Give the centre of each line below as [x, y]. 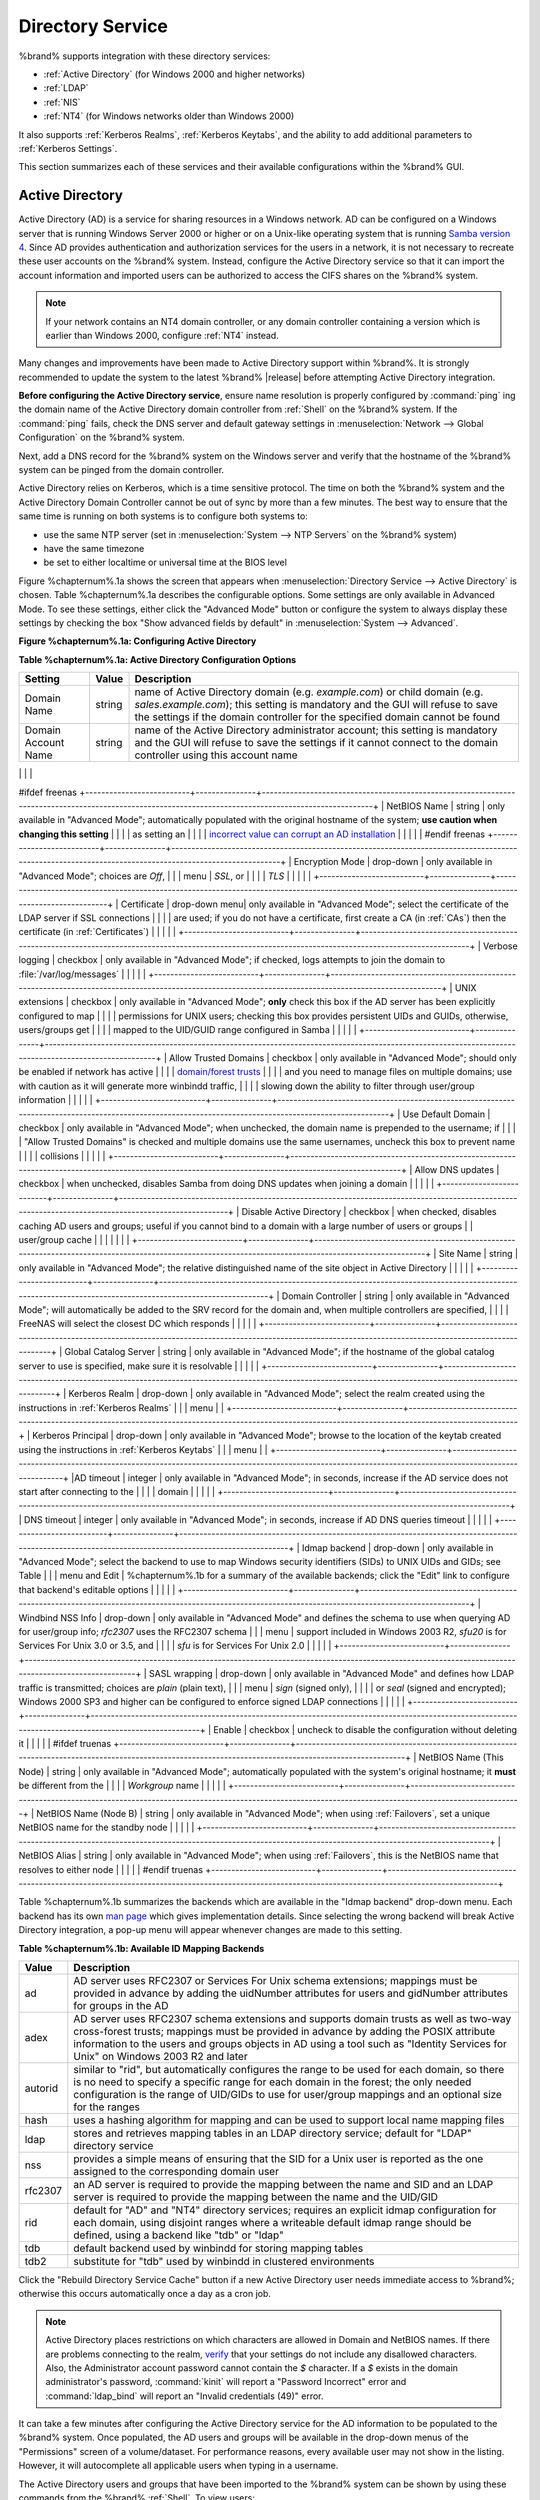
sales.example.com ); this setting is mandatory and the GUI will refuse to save [316, 705]
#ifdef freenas [47, 792]
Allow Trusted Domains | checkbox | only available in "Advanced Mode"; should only [342, 1057]
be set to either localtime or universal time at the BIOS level [165, 562]
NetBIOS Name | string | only [445, 806]
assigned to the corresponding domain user [176, 2171]
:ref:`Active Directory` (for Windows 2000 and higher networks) [174, 74]
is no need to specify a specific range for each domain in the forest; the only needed [272, 2082]
